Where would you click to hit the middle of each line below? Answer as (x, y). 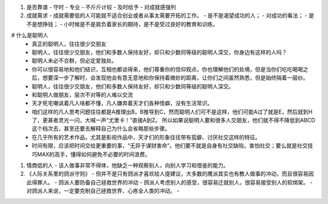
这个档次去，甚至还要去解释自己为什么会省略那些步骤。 (101, 129)
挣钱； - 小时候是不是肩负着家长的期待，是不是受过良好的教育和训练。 (130, 24)
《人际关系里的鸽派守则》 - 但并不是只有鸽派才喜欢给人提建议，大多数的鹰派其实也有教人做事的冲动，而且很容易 (168, 174)
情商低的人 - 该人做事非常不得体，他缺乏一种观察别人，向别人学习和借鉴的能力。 (128, 165)
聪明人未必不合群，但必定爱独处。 (74, 61)
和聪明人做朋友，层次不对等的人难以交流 (82, 95)
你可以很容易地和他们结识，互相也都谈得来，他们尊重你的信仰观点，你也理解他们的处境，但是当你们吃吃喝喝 (167, 69)
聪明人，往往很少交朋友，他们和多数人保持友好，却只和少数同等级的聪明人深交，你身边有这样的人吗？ (159, 52)
